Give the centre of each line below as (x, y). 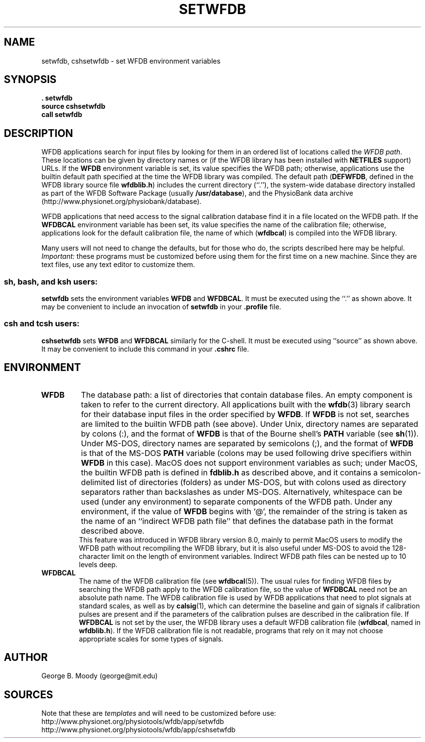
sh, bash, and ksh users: (51, 281)
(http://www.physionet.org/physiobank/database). (122, 202)
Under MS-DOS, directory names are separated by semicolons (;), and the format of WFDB (247, 443)
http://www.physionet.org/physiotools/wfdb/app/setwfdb (133, 722)
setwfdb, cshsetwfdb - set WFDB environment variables (131, 61)
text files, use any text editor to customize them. (118, 265)
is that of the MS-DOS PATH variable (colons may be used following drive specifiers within (246, 453)
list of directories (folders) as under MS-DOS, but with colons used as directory (261, 482)
